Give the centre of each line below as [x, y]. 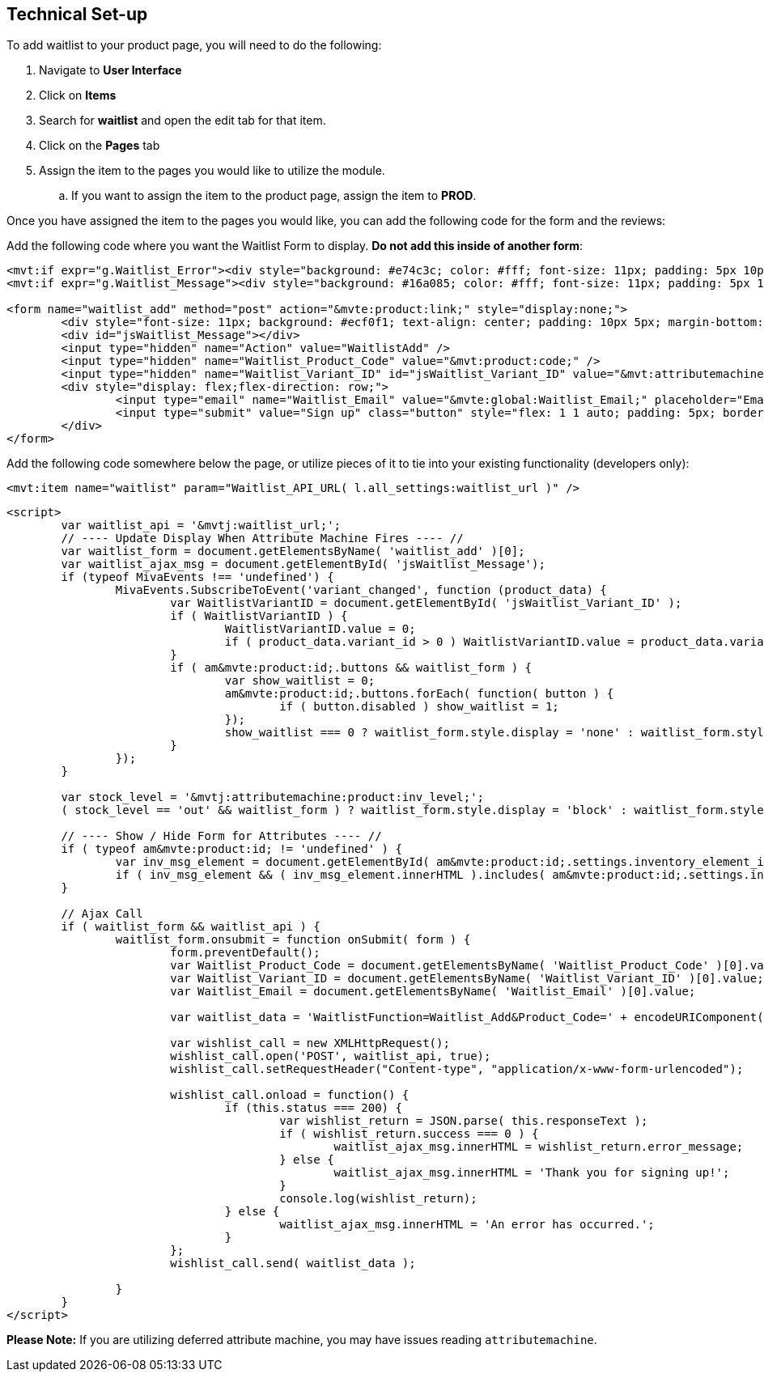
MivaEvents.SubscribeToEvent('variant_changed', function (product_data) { [361, 590]
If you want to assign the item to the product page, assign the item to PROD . [274, 196]
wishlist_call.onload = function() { [290, 1095]
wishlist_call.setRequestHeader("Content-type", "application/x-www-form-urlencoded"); [457, 1069]
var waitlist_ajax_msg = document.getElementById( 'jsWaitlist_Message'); [303, 564]
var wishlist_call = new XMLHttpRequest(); [310, 1043]
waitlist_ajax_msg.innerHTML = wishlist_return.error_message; [539, 1147]
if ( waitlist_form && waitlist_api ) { [191, 927]
